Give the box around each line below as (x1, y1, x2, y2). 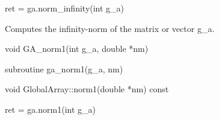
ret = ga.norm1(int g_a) (5, 103, 96, 115)
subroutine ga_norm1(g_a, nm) (5, 62, 123, 75)
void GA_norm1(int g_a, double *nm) (5, 42, 149, 55)
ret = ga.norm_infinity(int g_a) (5, 2, 125, 14)
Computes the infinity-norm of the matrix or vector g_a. (5, 22, 215, 34)
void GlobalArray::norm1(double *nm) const (5, 83, 169, 95)
